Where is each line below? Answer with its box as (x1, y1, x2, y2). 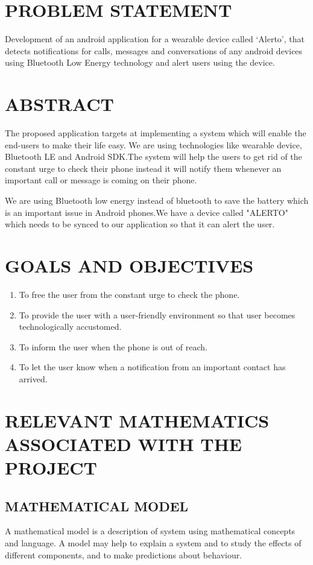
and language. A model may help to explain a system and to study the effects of (5, 537, 302, 549)
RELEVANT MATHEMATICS (5, 408, 270, 432)
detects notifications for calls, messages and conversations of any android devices (5, 44, 303, 57)
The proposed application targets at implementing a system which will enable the (5, 127, 306, 139)
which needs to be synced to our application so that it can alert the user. (5, 218, 275, 230)
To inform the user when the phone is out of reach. (19, 340, 207, 353)
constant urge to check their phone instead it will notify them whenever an (5, 162, 282, 174)
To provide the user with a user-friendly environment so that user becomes (19, 308, 296, 321)
